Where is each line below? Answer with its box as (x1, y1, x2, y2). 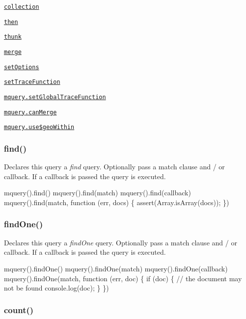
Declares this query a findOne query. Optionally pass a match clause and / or (4, 237, 237, 247)
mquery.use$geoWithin (4, 124, 75, 131)
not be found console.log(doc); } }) (4, 283, 109, 293)
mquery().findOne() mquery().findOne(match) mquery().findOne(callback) (4, 263, 228, 273)
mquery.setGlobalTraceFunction (4, 93, 106, 101)
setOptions (4, 63, 39, 71)
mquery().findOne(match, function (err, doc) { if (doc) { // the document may (4, 273, 242, 283)
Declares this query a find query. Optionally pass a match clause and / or (4, 161, 225, 172)
